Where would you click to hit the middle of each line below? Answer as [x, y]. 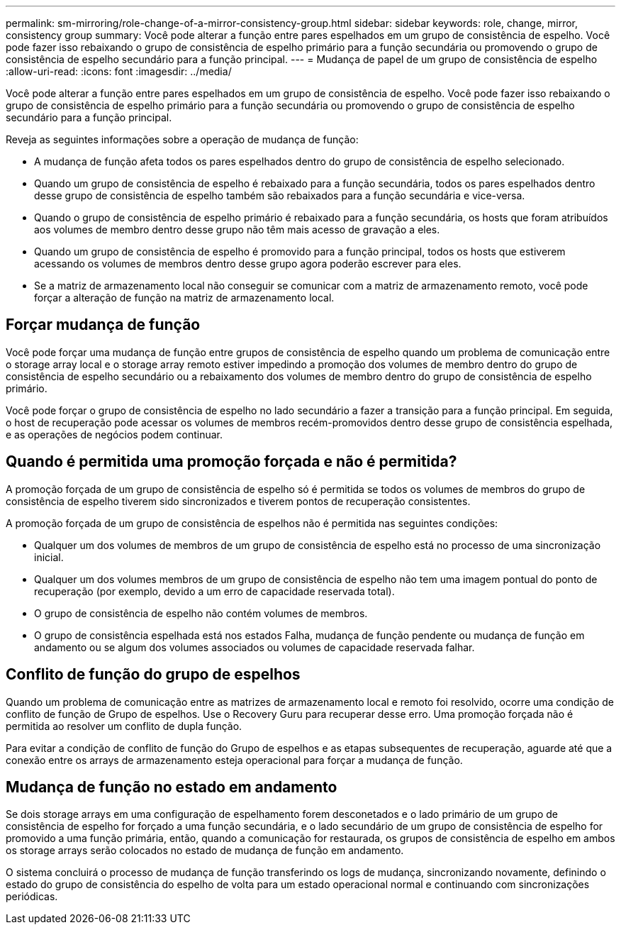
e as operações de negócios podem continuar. [114, 434]
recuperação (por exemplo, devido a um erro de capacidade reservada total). [214, 591]
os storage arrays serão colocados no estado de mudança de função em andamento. [205, 851]
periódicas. [32, 897]
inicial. [49, 557]
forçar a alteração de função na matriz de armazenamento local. [184, 298]
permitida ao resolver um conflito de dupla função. [124, 726]
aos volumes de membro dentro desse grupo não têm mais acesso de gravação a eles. [237, 229]
